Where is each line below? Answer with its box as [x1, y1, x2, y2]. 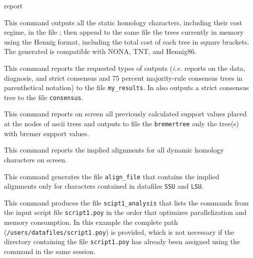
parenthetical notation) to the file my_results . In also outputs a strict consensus [4, 82, 249, 93]
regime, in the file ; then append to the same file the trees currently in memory [4, 27, 244, 37]
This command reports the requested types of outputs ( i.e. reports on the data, [4, 62, 246, 73]
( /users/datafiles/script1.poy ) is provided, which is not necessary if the [4, 226, 234, 237]
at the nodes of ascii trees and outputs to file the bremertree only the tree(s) [4, 118, 239, 129]
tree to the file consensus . [4, 92, 84, 102]
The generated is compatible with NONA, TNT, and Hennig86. [4, 46, 197, 56]
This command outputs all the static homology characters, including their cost [4, 17, 243, 27]
